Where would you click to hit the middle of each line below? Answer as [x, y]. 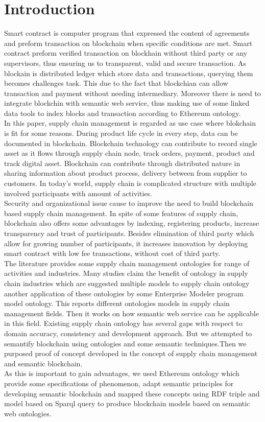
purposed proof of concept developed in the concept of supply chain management [131, 353]
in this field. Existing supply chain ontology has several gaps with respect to [123, 323]
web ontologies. [28, 413]
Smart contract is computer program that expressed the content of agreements [127, 33]
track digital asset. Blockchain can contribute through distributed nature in [122, 163]
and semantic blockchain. [43, 363]
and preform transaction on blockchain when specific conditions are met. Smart [128, 43]
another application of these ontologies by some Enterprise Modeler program [124, 293]
